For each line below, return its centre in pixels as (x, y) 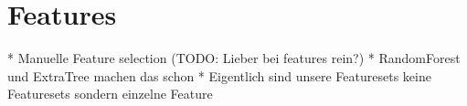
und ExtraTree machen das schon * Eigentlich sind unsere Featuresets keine (219, 75)
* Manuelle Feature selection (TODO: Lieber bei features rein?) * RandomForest (234, 58)
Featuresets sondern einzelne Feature (110, 94)
